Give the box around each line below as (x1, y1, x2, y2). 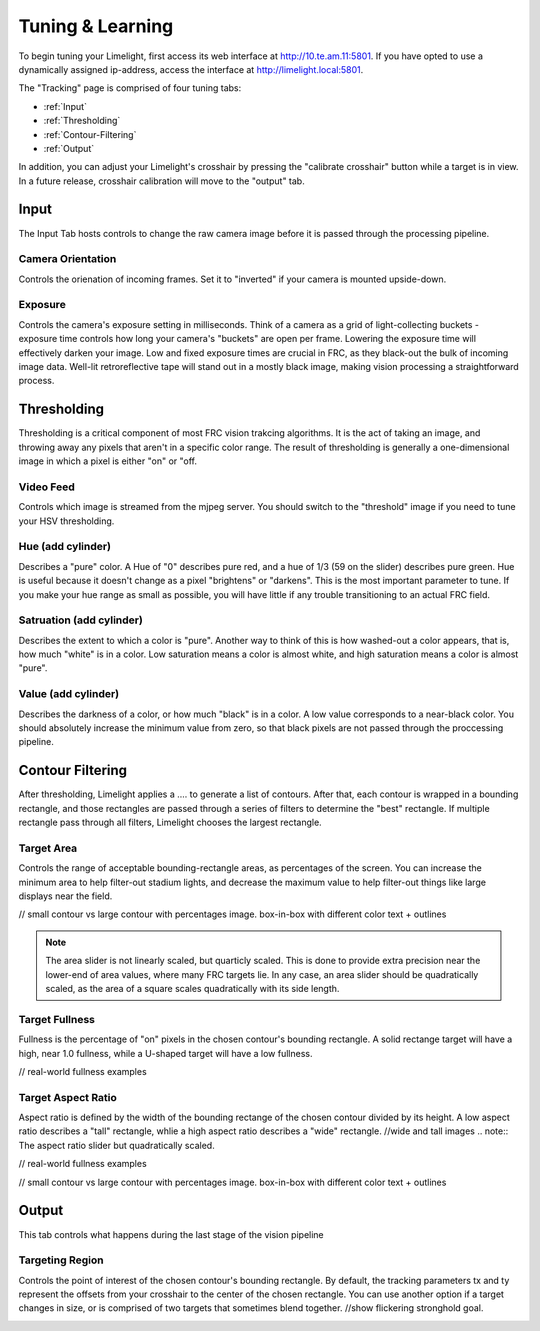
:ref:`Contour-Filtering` (43, 128, 137, 140)
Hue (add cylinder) (18, 540, 112, 554)
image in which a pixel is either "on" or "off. (18, 455, 198, 467)
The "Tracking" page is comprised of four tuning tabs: (18, 82, 242, 94)
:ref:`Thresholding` (43, 115, 121, 127)
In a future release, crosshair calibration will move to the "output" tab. (18, 175, 305, 187)
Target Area (18, 841, 78, 855)
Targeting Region (18, 1253, 104, 1267)
